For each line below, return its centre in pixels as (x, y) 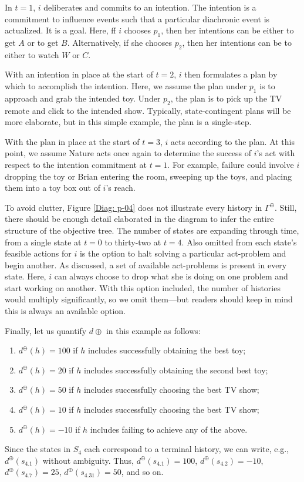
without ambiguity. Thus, (88, 460)
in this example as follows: (153, 330)
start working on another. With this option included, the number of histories (143, 287)
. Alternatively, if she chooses (120, 42)
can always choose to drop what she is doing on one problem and (171, 276)
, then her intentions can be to (237, 42)
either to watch (32, 54)
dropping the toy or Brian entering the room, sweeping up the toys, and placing (148, 176)
